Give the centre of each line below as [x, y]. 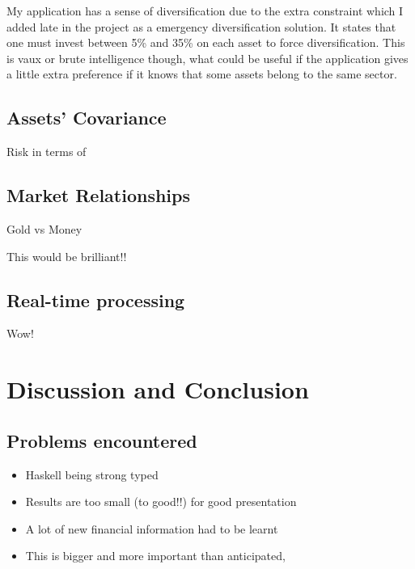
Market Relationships [99, 195]
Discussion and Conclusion [158, 389]
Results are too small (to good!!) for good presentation [161, 502]
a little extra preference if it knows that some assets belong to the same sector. [202, 74]
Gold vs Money [44, 228]
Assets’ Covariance [87, 118]
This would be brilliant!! [67, 256]
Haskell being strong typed [92, 474]
